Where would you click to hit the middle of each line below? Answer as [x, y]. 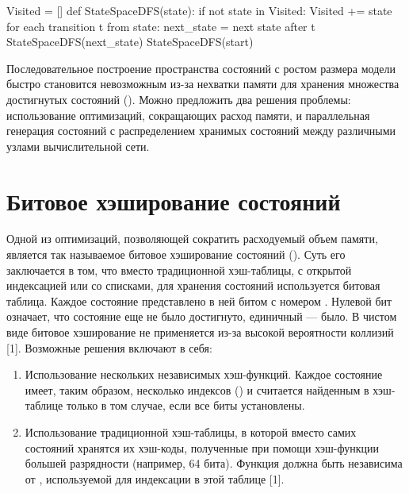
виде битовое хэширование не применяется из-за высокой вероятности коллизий [200, 332]
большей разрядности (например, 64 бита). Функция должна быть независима [214, 463]
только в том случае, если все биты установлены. [185, 405]
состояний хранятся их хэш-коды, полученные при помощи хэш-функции [202, 447]
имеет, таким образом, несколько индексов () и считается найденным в [197, 389]
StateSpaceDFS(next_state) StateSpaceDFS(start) [130, 42]
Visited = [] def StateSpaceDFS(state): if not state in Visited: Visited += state [199, 10]
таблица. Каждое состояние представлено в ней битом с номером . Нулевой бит [199, 300]
